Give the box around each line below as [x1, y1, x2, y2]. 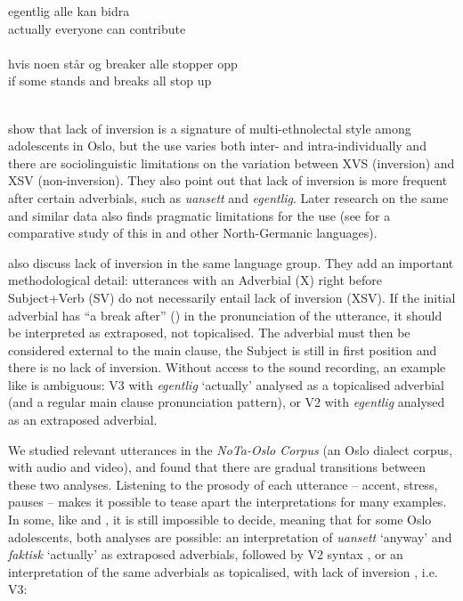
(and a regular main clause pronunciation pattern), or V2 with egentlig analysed [8, 393, 445, 411]
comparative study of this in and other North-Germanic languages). [8, 223, 378, 242]
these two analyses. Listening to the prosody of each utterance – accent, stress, [8, 475, 438, 493]
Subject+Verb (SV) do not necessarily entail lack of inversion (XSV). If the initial [8, 288, 456, 306]
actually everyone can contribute [8, 19, 186, 37]
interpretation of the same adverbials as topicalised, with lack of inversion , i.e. [8, 562, 438, 581]
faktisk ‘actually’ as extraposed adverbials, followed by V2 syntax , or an [8, 545, 403, 564]
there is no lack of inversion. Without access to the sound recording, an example [8, 358, 446, 377]
